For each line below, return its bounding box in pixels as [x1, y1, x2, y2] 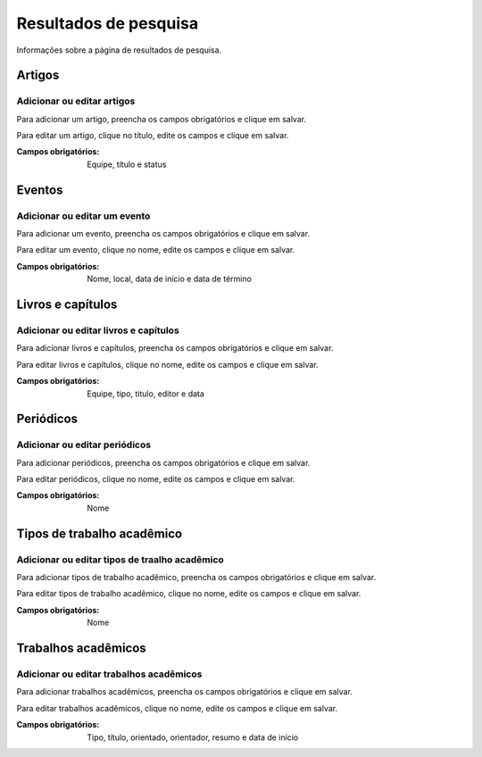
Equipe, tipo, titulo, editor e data [87, 388, 205, 399]
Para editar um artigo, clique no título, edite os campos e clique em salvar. [16, 130, 289, 141]
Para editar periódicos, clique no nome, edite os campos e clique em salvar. [16, 474, 295, 485]
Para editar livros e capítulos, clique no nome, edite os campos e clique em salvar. [16, 359, 319, 370]
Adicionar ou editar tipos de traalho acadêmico [16, 553, 225, 566]
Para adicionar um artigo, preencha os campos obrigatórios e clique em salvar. [16, 113, 307, 124]
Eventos [16, 182, 63, 197]
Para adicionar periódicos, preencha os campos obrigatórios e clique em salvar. [16, 457, 311, 468]
